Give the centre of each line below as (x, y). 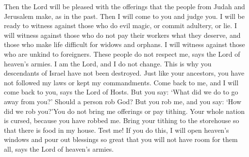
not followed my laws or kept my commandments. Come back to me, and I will (121, 82)
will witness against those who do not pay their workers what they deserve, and (122, 35)
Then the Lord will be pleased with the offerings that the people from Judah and (124, 6)
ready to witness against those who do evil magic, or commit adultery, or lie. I (120, 25)
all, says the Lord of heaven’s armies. (59, 149)
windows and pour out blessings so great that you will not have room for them (121, 139)
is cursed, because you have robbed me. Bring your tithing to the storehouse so (122, 120)
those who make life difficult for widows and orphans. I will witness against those (124, 44)
